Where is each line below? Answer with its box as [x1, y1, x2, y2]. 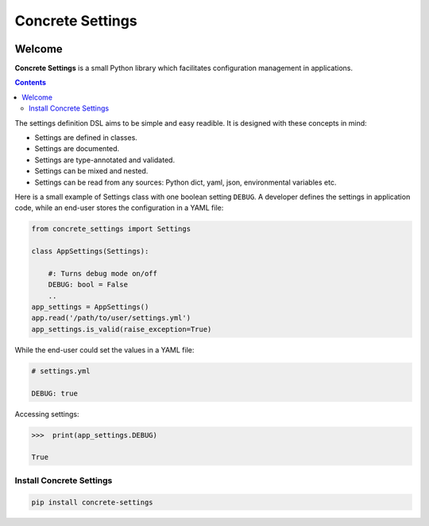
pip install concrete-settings [31, 497, 154, 507]
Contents [14, 78, 47, 88]
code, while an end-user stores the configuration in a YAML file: [14, 203, 224, 212]
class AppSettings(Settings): [31, 247, 149, 256]
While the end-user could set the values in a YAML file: [14, 345, 195, 354]
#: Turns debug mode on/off [48, 269, 158, 278]
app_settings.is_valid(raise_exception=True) [31, 325, 212, 333]
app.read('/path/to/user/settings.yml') [31, 314, 191, 322]
